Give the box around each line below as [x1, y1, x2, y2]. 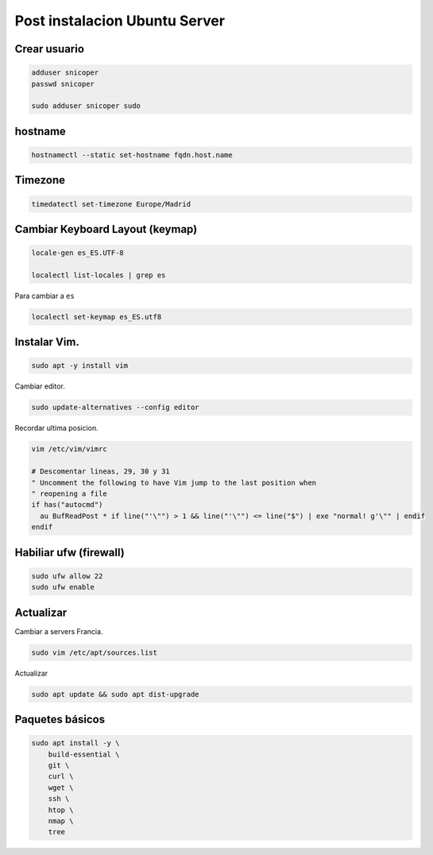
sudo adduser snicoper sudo [31, 102, 141, 110]
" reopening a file [31, 489, 107, 498]
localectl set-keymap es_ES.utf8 [31, 312, 162, 321]
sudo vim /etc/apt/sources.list [31, 648, 158, 657]
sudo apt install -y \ [31, 739, 120, 748]
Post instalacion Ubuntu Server [14, 12, 226, 29]
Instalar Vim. [14, 335, 79, 349]
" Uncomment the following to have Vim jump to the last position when [31, 478, 317, 487]
